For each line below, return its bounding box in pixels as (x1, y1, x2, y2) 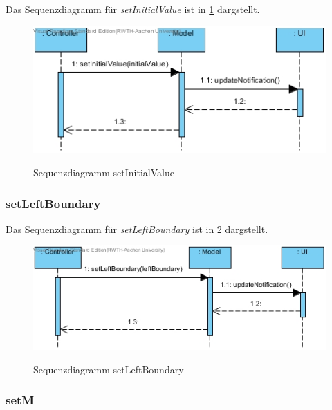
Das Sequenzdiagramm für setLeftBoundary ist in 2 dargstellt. (6, 221, 268, 236)
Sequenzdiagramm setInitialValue (33, 165, 174, 180)
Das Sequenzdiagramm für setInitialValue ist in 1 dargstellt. (6, 2, 260, 16)
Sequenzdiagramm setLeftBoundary (33, 362, 184, 376)
